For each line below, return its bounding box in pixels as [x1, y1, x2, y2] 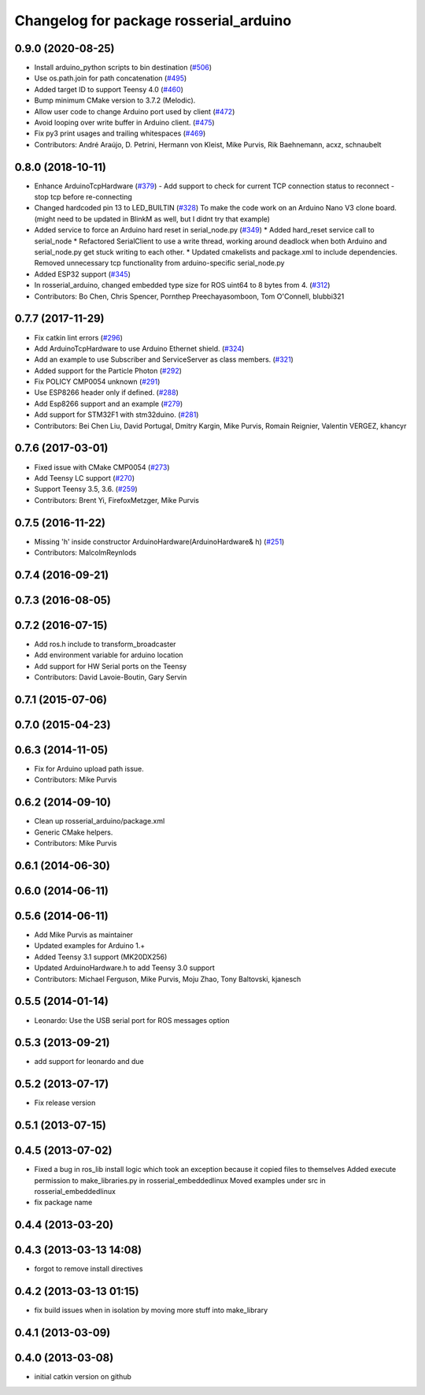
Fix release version [34, 1098, 96, 1107]
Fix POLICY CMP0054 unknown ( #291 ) [34, 377, 161, 386]
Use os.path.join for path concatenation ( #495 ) [34, 73, 187, 83]
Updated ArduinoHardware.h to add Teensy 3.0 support [34, 963, 216, 973]
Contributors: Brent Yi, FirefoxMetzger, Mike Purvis [34, 495, 200, 504]
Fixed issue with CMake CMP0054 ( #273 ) [34, 462, 170, 472]
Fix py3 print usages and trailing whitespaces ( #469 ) [34, 128, 206, 138]
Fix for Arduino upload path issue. [34, 764, 145, 774]
